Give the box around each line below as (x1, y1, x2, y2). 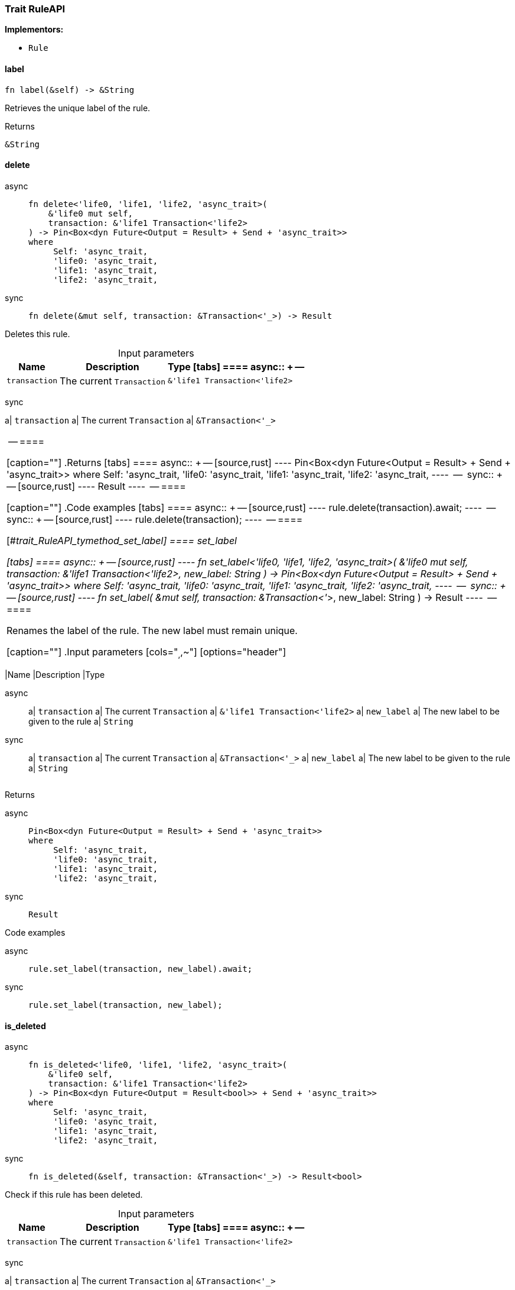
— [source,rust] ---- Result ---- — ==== (6, 480, 186, 492)
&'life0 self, (48, 1069, 113, 1079)
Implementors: (5, 24, 64, 35)
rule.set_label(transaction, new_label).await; (28, 964, 253, 974)
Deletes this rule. (5, 328, 70, 339)
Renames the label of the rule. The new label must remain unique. (6, 624, 298, 636)
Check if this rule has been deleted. (5, 1189, 143, 1200)
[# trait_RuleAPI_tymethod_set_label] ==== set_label (6, 534, 237, 547)
